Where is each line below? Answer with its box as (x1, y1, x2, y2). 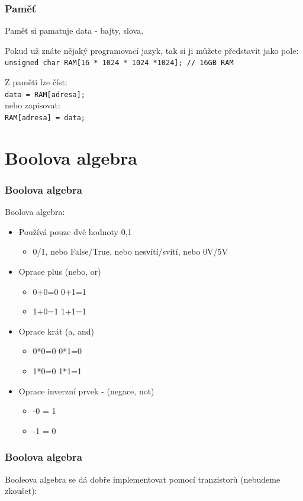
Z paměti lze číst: (5, 76, 67, 88)
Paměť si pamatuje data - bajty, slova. (5, 24, 144, 37)
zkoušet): (5, 484, 37, 497)
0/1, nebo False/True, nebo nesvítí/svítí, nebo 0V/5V (33, 245, 228, 258)
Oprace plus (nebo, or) (18, 265, 101, 277)
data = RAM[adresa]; (5, 90, 86, 99)
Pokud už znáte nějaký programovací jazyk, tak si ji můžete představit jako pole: (5, 44, 299, 56)
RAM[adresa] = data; (5, 113, 86, 122)
